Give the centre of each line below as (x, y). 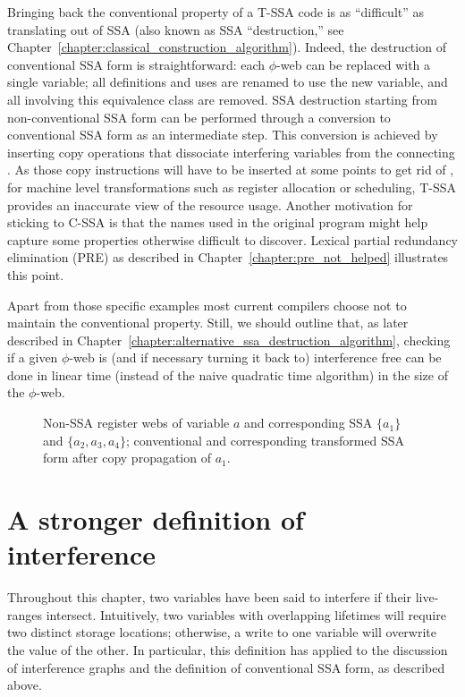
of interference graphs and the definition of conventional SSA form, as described (226, 667)
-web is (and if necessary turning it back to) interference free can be (255, 357)
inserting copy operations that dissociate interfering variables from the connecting (231, 152)
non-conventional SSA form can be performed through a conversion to (199, 117)
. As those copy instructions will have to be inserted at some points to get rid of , (231, 170)
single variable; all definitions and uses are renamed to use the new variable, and (228, 82)
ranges (25, 614)
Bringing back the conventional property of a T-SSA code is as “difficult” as (216, 12)
